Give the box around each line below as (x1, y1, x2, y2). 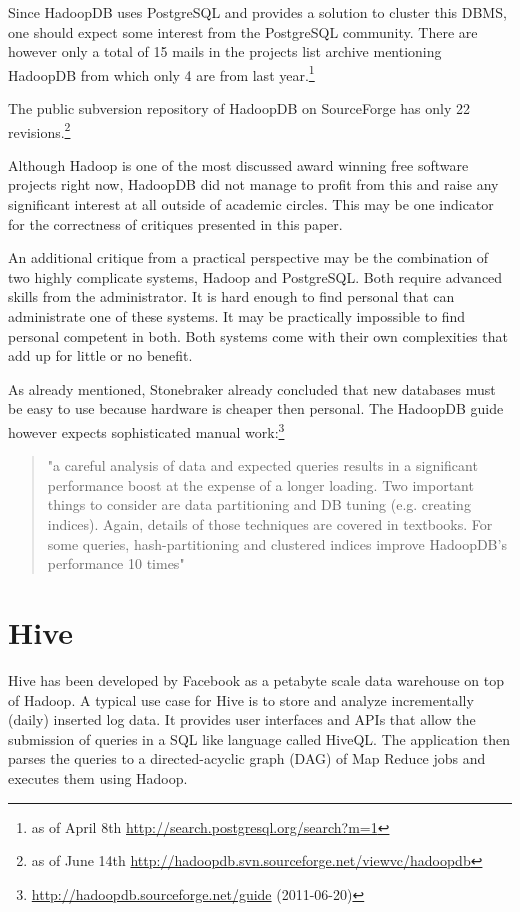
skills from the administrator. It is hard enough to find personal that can (8, 286, 455, 307)
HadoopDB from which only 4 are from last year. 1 (8, 61, 315, 85)
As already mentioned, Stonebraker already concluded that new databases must (8, 378, 496, 399)
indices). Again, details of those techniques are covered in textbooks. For (47, 514, 493, 535)
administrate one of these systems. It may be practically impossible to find (8, 306, 466, 327)
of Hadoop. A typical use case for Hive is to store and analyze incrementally (8, 689, 474, 710)
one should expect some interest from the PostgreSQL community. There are (8, 21, 478, 42)
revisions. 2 (8, 118, 71, 142)
